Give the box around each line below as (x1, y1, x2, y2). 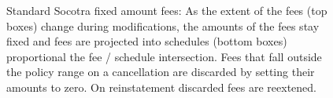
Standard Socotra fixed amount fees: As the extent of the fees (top (6, 2, 327, 18)
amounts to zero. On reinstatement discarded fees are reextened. (6, 78, 317, 95)
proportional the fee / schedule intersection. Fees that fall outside (6, 48, 322, 64)
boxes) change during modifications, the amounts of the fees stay (6, 17, 320, 34)
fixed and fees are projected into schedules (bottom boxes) (6, 33, 287, 49)
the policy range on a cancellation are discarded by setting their (6, 64, 315, 80)
